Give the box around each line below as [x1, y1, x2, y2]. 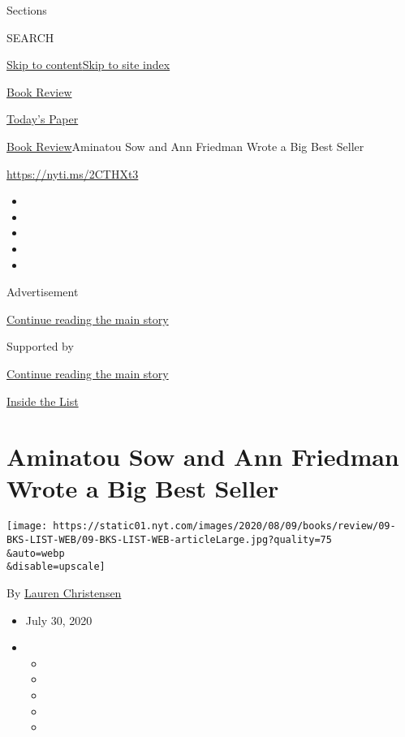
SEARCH [6, 28, 54, 45]
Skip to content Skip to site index [6, 56, 170, 73]
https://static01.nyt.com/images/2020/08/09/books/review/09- [53, 520, 396, 532]
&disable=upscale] [6, 561, 106, 573]
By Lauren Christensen [6, 584, 122, 601]
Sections [6, 2, 47, 18]
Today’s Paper [6, 110, 79, 127]
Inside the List [6, 392, 79, 409]
